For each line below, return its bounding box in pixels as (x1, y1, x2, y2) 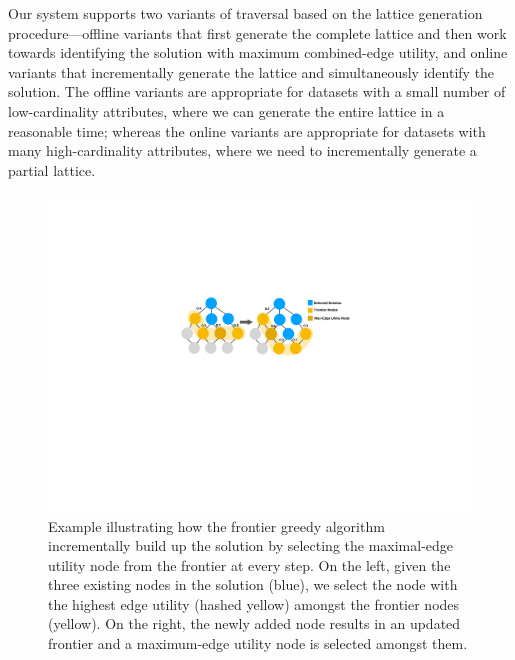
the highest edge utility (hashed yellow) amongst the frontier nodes (48, 593, 460, 614)
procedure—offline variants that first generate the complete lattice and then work (8, 22, 507, 43)
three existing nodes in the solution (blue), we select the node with (48, 574, 458, 595)
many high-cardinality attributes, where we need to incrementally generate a (8, 140, 477, 161)
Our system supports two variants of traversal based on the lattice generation (8, 3, 483, 23)
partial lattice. (8, 159, 96, 180)
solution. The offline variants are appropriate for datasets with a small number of (8, 81, 506, 102)
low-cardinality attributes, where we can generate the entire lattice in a (8, 100, 445, 121)
